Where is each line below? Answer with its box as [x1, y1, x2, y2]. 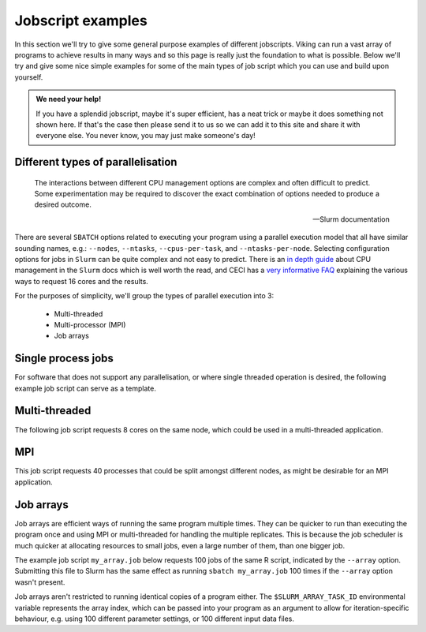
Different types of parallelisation [14, 155, 177, 169]
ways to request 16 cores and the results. [14, 276, 149, 286]
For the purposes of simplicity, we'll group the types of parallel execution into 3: [14, 291, 275, 301]
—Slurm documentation [312, 214, 390, 224]
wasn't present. [14, 577, 65, 587]
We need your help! [35, 95, 102, 104]
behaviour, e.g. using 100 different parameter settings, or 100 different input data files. [14, 614, 295, 623]
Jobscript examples [14, 12, 148, 29]
